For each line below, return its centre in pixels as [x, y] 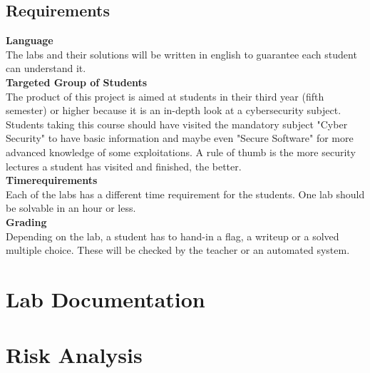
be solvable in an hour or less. [71, 208]
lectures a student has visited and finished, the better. [124, 166]
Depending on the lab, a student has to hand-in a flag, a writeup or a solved [173, 236]
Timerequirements [52, 180]
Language [30, 40]
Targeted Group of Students [77, 82]
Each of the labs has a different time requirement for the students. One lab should [185, 194]
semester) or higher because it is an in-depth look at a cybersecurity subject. [174, 110]
